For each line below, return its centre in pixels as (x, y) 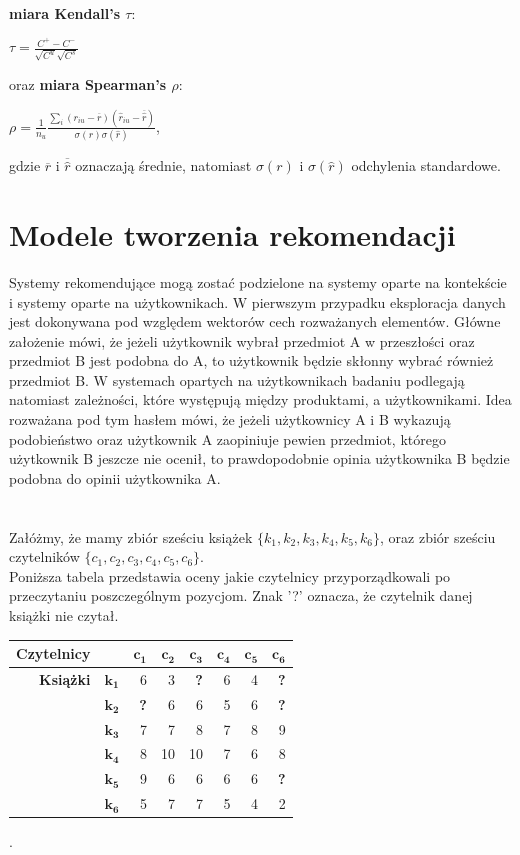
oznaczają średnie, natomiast (163, 165)
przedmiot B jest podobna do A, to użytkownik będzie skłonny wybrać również (251, 360)
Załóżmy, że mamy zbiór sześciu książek (131, 536)
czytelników (44, 556)
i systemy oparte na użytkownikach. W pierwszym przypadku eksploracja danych (257, 301)
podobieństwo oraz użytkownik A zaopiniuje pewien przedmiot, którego (227, 438)
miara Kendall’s (64, 12)
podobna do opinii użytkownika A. (115, 477)
